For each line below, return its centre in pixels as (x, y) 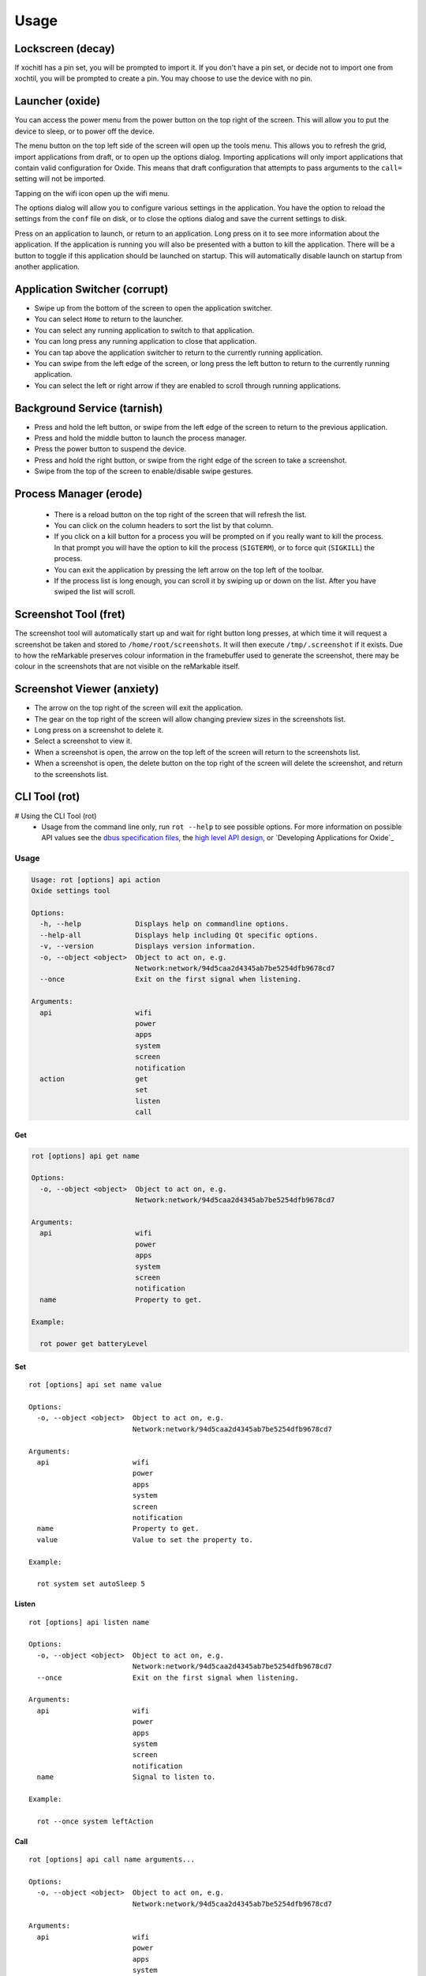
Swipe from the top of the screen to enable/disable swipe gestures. (144, 471)
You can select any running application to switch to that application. (144, 330)
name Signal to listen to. (126, 1777)
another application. (47, 267)
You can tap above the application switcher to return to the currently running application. (179, 353)
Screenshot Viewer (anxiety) (87, 689)
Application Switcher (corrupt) (92, 289)
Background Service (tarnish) (89, 408)
